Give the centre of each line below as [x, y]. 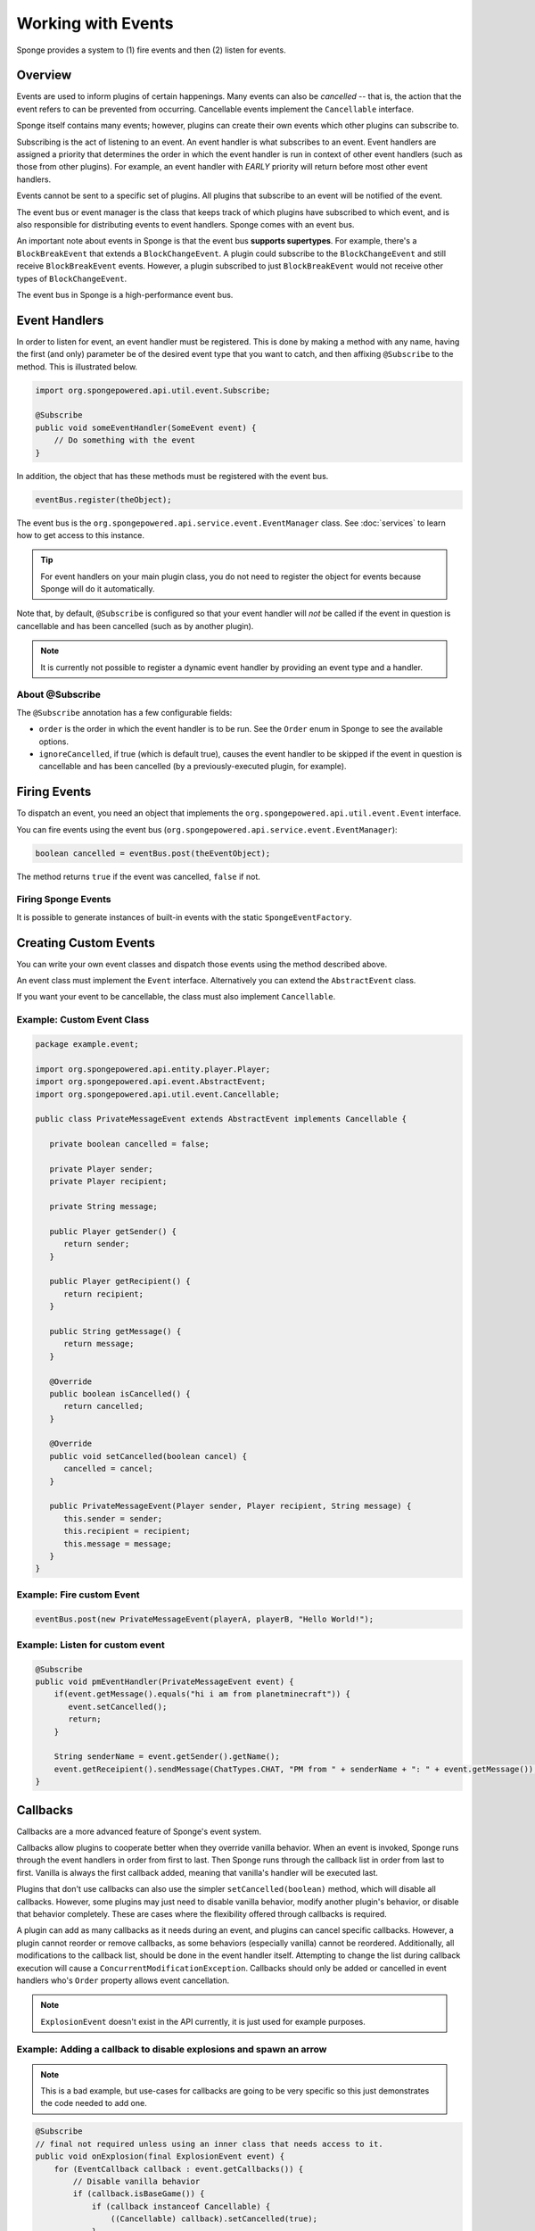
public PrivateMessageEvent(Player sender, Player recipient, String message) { [230, 1506]
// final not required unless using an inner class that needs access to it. [209, 2144]
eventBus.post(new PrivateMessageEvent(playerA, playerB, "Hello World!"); [205, 1619]
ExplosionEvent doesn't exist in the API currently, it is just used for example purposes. [203, 2021]
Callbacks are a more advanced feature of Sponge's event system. [139, 1831]
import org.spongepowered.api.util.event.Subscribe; [153, 390]
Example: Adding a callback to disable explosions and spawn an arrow [172, 2049]
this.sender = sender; [113, 1518]
